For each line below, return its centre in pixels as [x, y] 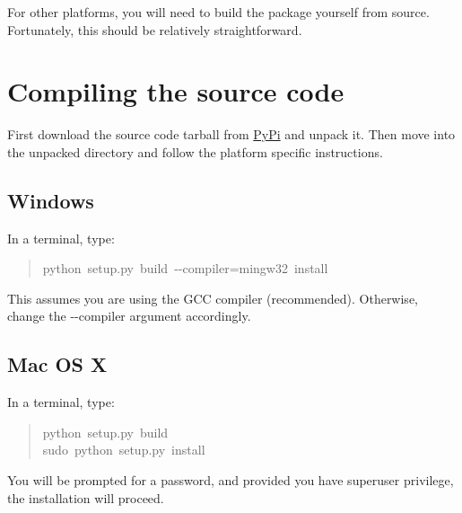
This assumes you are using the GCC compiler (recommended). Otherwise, [213, 298]
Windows [51, 200]
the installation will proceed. [86, 497]
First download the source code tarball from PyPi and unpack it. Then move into [231, 134]
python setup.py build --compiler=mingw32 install [185, 268]
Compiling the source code [176, 91]
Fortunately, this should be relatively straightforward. [155, 29]
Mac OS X [57, 364]
